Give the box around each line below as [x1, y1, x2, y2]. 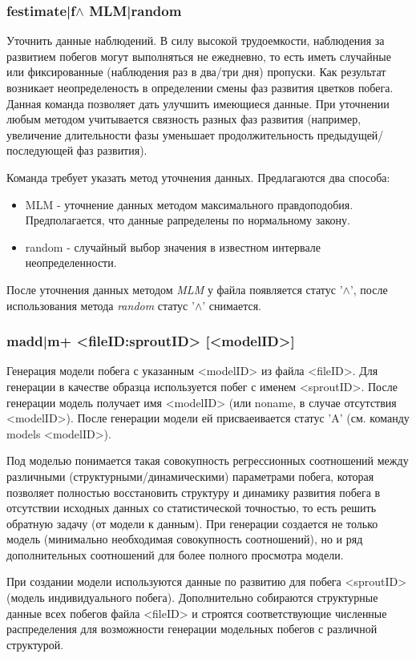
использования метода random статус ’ [6, 297, 195, 313]
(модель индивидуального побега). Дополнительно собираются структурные [6, 589, 378, 606]
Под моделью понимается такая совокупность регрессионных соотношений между [6, 452, 409, 469]
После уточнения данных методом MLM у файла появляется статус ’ [6, 281, 343, 297]
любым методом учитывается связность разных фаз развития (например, [6, 111, 361, 127]
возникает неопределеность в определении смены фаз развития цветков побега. [6, 79, 394, 95]
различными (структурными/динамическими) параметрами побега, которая [6, 467, 374, 484]
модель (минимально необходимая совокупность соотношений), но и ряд [6, 531, 363, 547]
